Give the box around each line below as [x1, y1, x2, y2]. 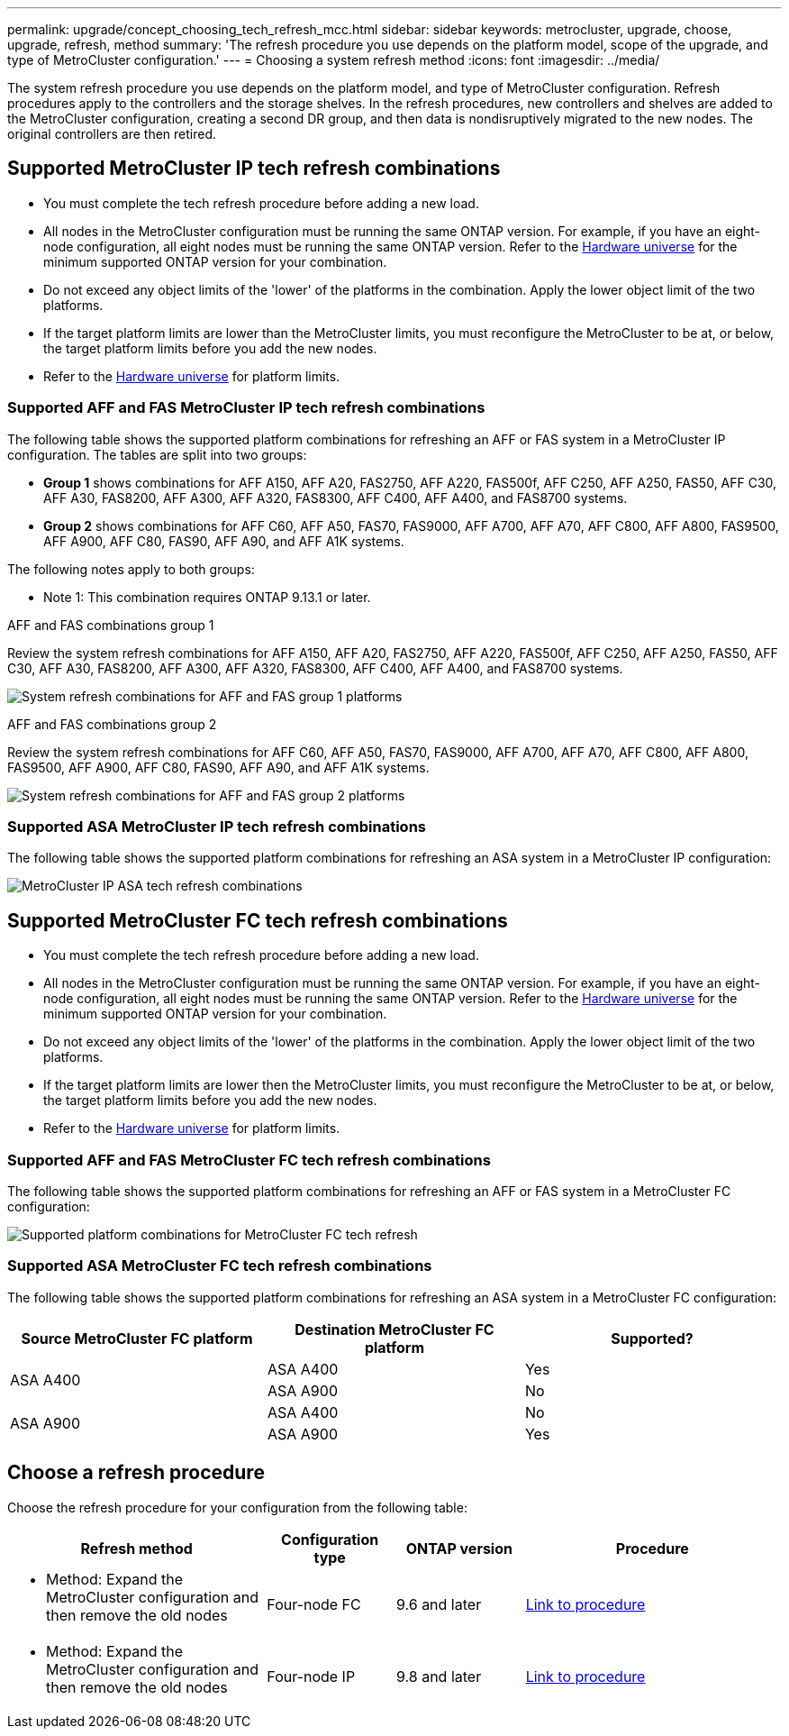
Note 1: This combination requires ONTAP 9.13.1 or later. [43, 589, 371, 605]
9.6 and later [395, 1594, 482, 1613]
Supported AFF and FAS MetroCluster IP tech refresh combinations [7, 398, 485, 417]
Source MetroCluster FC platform [21, 1329, 253, 1348]
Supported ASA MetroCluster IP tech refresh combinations [7, 817, 426, 836]
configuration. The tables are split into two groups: [7, 446, 307, 462]
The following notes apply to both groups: [7, 561, 255, 577]
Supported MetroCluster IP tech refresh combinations [7, 157, 501, 180]
